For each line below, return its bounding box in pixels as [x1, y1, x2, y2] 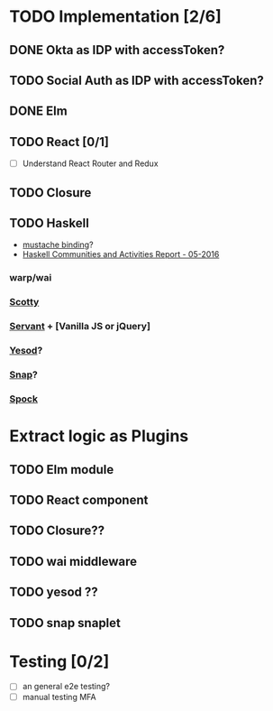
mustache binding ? [22, 239, 94, 250]
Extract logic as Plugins [9, 426, 189, 447]
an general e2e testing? [22, 681, 111, 692]
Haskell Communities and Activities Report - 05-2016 [22, 249, 220, 260]
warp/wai [9, 272, 52, 284]
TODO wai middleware [9, 553, 138, 569]
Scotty [9, 296, 40, 309]
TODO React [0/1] [9, 134, 110, 150]
